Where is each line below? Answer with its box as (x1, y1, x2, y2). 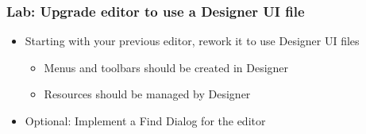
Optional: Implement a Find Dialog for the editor (25, 113, 266, 128)
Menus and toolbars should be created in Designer (44, 59, 289, 75)
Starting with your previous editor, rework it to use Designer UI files (25, 33, 360, 49)
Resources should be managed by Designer (44, 86, 251, 102)
